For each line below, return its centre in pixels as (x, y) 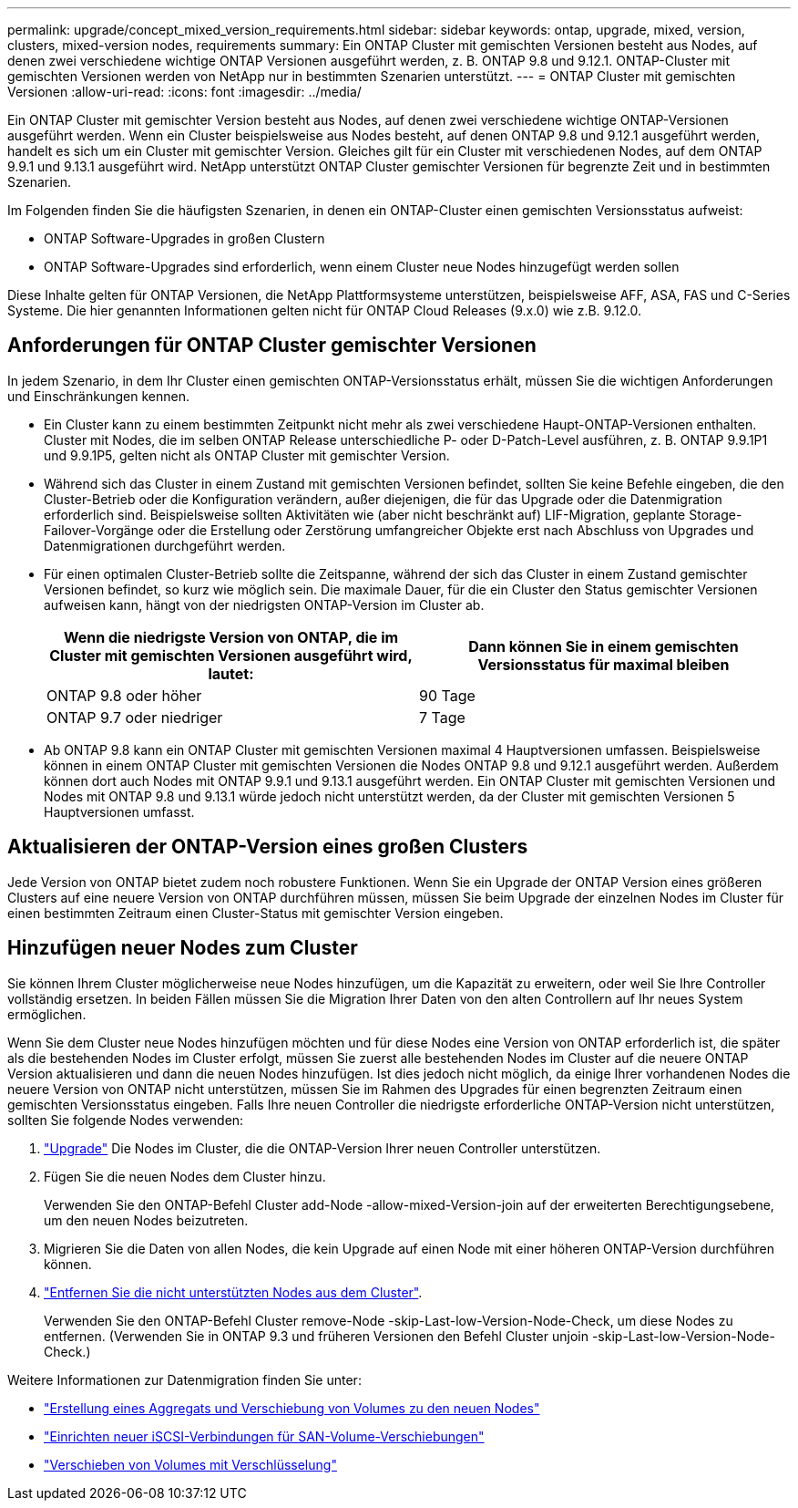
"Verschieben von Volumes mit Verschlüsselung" (190, 1464)
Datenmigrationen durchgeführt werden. (165, 545)
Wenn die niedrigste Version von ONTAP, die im (231, 637)
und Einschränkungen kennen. (98, 396)
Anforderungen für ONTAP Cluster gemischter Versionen (272, 346)
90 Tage (447, 695)
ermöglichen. (47, 1014)
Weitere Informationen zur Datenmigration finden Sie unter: (184, 1379)
